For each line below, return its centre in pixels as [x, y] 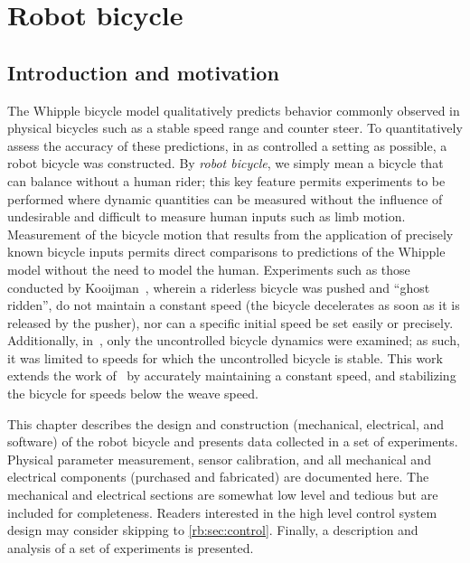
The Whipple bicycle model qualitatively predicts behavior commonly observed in [234, 110]
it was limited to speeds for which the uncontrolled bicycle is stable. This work [225, 357]
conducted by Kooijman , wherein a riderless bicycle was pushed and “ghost [219, 287]
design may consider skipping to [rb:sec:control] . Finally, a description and [213, 530]
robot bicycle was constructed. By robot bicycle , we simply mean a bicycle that [226, 163]
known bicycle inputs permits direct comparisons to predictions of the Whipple [226, 252]
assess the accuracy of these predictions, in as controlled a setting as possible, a [227, 145]
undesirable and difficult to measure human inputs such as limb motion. [207, 216]
